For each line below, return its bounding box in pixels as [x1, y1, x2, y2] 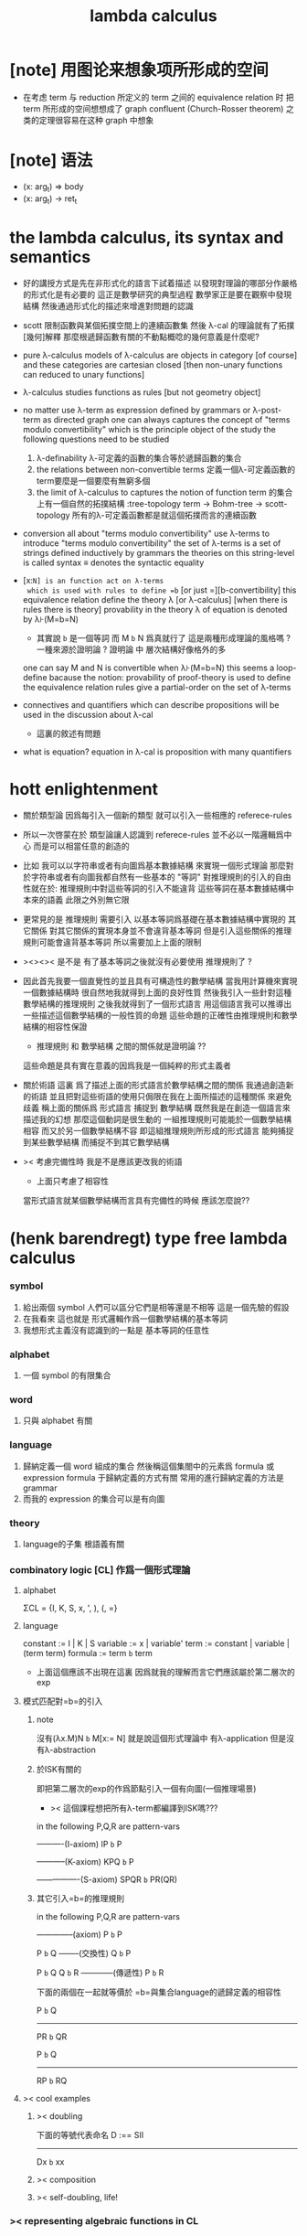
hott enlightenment [9, 778, 158, 799]
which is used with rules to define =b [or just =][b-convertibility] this [26, 584, 297, 595]
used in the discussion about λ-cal [22, 710, 153, 721]
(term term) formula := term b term [22, 1648, 153, 1659]
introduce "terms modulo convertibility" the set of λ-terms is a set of [22, 538, 281, 549]
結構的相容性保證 [22, 1022, 88, 1032]
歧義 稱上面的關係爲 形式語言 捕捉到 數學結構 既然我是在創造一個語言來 [22, 1103, 291, 1114]
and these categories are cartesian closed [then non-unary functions [22, 359, 283, 370]
